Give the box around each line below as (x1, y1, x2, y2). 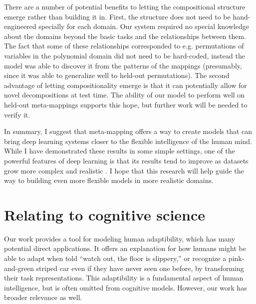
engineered (4, 21, 36, 31)
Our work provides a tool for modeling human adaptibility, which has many (4, 233, 236, 243)
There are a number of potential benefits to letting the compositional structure (4, 1, 246, 11)
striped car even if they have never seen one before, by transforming (36, 262, 244, 273)
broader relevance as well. (4, 292, 82, 302)
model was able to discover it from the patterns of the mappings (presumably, (4, 60, 242, 70)
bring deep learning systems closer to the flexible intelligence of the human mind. (4, 135, 253, 146)
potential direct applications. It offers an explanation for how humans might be (4, 243, 246, 253)
